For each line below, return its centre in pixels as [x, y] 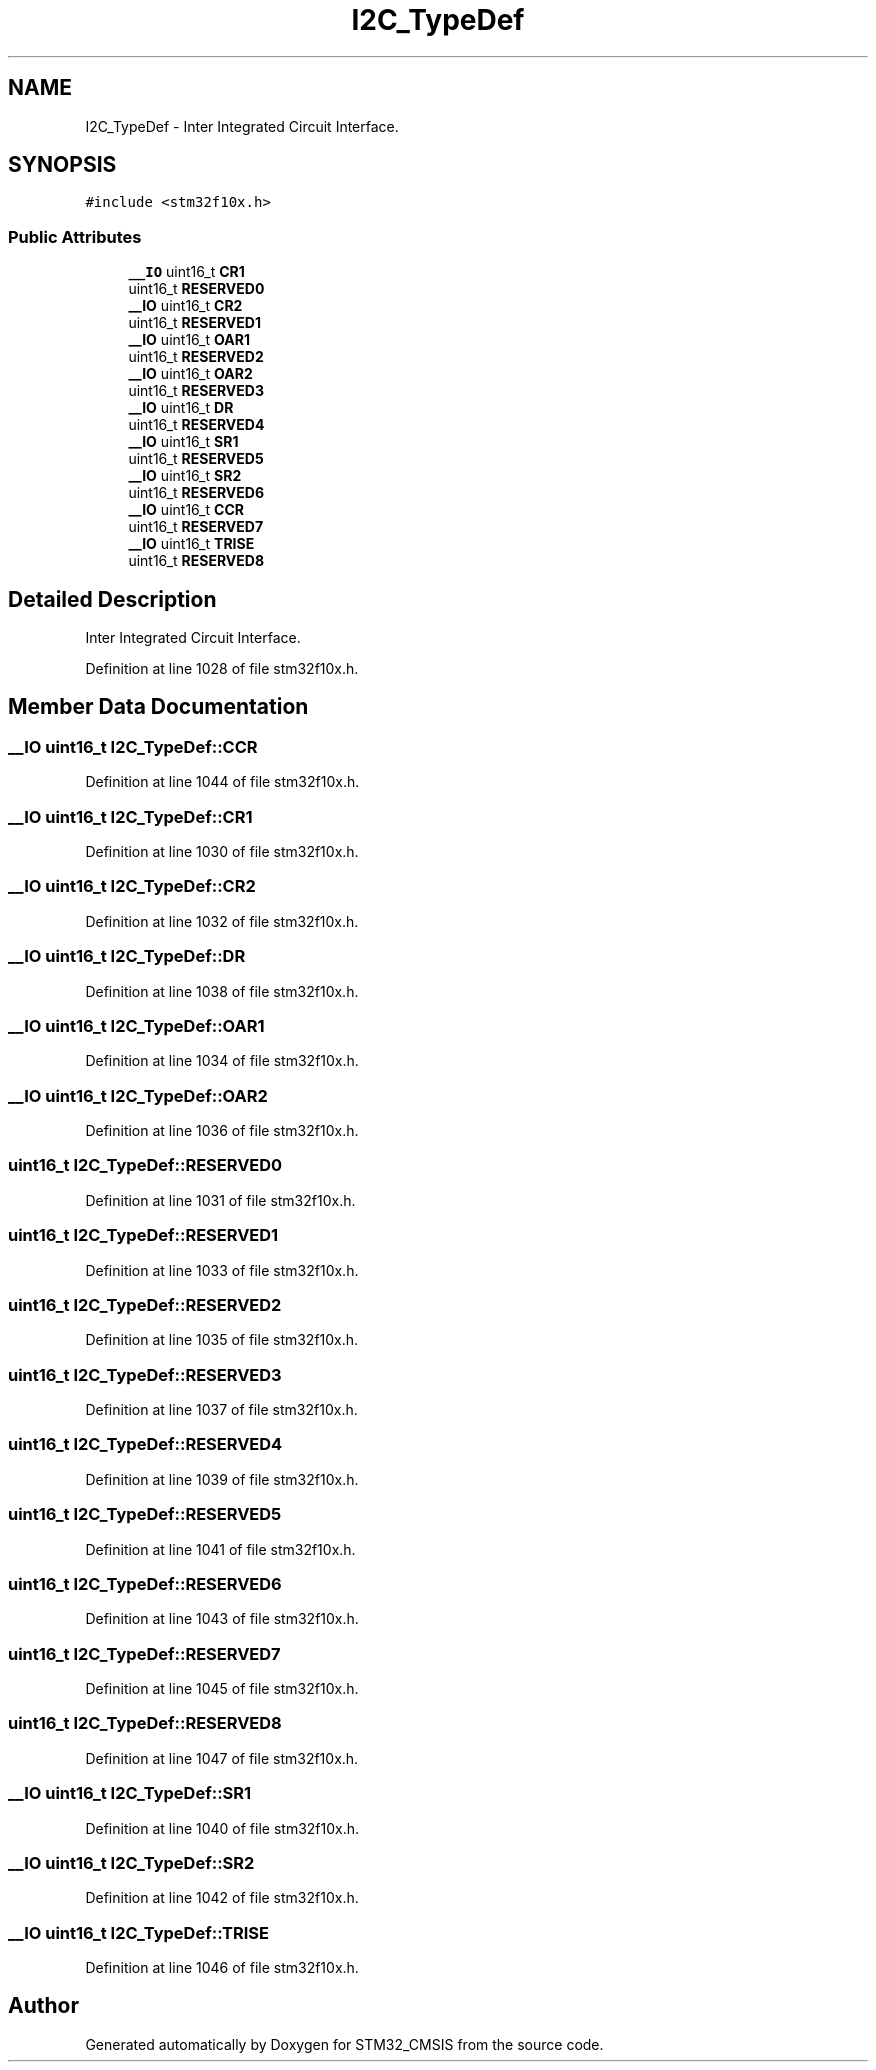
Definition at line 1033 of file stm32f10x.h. [222, 1270]
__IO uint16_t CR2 [185, 306]
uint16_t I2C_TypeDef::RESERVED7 [144, 1653]
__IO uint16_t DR [181, 408]
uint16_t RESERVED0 [196, 289]
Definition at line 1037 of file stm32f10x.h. [221, 1409]
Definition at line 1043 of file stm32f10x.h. [222, 1619]
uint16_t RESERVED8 [196, 561]
